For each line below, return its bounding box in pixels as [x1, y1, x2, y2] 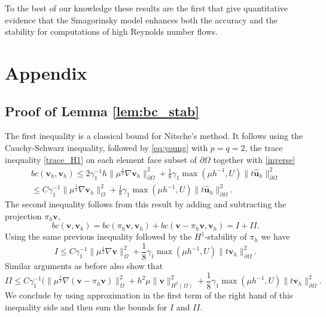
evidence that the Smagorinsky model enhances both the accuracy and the [5, 13, 278, 26]
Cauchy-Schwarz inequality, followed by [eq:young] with [5, 141, 208, 153]
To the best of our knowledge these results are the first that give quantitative [5, 2, 288, 14]
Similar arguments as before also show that [5, 259, 163, 272]
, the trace [245, 141, 283, 153]
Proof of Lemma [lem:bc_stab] [5, 101, 199, 120]
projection [5, 209, 42, 222]
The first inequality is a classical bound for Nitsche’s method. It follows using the [5, 129, 303, 142]
